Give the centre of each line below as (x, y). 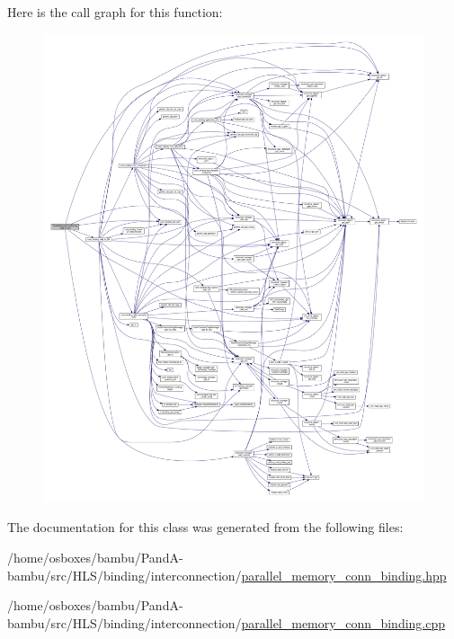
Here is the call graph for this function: (115, 12)
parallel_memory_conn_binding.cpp (343, 622)
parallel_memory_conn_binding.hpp (344, 575)
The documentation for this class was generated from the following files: (205, 527)
